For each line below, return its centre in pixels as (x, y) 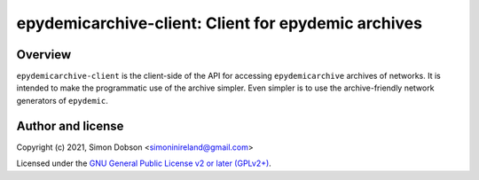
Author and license (70, 125)
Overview (44, 55)
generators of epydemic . (62, 100)
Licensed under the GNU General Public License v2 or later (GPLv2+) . (144, 163)
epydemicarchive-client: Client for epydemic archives (220, 23)
